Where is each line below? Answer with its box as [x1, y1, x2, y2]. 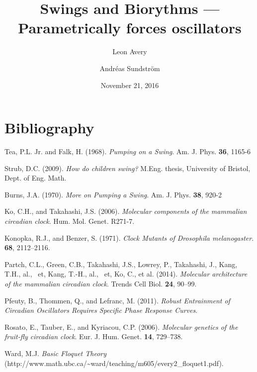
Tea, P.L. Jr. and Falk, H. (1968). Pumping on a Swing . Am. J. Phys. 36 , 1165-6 [4, 146, 251, 157]
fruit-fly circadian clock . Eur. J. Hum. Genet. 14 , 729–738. [4, 331, 183, 342]
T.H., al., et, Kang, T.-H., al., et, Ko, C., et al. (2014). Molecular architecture [4, 269, 248, 279]
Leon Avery [112, 46, 147, 57]
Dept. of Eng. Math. [4, 173, 67, 183]
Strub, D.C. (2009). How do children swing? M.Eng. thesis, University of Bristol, [4, 163, 251, 173]
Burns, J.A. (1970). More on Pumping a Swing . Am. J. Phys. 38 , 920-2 [4, 189, 222, 199]
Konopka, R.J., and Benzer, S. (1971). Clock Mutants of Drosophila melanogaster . [4, 232, 254, 243]
